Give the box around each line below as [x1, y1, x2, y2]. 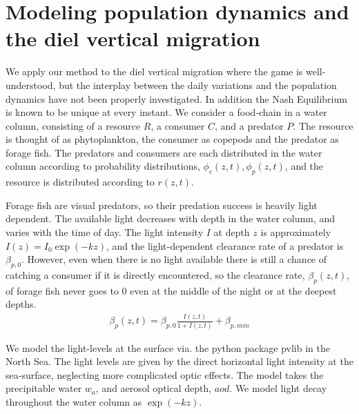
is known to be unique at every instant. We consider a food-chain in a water [6, 105, 327, 119]
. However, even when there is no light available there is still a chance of [21, 252, 327, 266]
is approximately [260, 225, 331, 239]
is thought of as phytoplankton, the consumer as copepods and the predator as [6, 132, 339, 146]
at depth [213, 225, 250, 239]
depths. [6, 297, 37, 311]
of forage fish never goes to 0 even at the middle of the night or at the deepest [6, 283, 337, 297]
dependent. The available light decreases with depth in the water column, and [6, 211, 336, 226]
